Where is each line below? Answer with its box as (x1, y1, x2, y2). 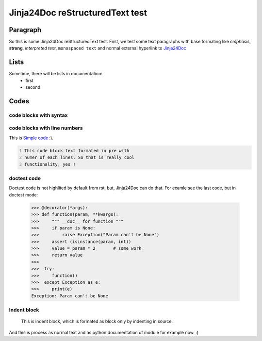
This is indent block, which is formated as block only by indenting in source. (21, 318, 173, 325)
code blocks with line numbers (9, 125, 83, 131)
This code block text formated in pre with (24, 148, 130, 153)
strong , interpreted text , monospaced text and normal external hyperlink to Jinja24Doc (9, 45, 186, 51)
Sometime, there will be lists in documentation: (9, 71, 103, 77)
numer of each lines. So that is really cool (24, 155, 134, 160)
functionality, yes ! (24, 162, 76, 167)
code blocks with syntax (9, 112, 68, 118)
